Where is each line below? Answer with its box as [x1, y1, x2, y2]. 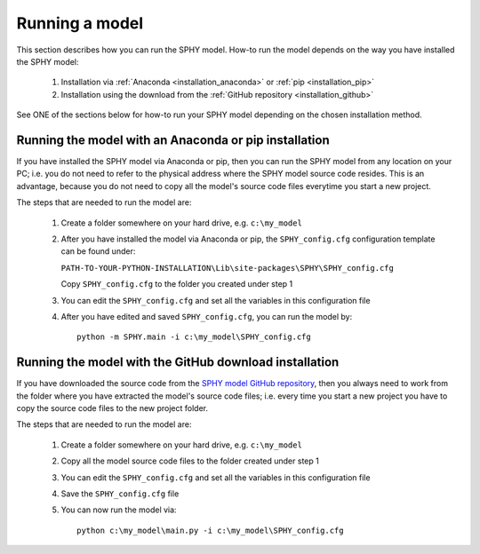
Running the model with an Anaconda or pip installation [16, 132, 330, 147]
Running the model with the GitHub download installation [16, 355, 340, 370]
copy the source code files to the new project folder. [16, 403, 209, 413]
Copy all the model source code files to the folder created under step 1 [60, 455, 319, 466]
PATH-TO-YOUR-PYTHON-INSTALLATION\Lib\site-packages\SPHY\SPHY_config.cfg [60, 263, 395, 273]
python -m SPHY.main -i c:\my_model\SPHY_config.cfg [76, 332, 311, 342]
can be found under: [60, 246, 136, 257]
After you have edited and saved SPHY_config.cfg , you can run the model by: [60, 311, 353, 321]
